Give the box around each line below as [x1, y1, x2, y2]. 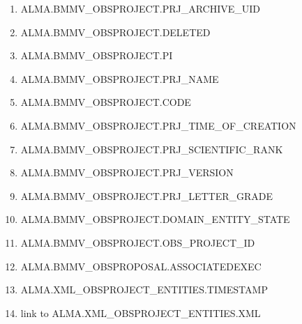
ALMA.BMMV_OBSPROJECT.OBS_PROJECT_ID [20, 235, 255, 249]
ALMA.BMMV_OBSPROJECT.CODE [20, 95, 191, 109]
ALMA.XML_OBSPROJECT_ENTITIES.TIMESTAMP [20, 282, 268, 297]
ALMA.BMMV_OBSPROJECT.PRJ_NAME [20, 71, 219, 86]
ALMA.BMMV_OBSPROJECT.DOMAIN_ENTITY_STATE [20, 212, 290, 226]
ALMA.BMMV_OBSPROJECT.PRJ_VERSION [20, 165, 234, 180]
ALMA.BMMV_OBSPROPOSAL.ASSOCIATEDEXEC [20, 259, 262, 273]
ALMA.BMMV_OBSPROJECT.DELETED [20, 24, 211, 39]
